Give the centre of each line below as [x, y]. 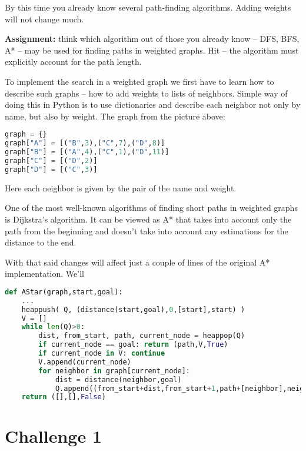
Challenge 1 [54, 436]
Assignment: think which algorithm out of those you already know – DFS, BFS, [152, 39]
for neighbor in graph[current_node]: [114, 371]
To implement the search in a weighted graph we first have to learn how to [139, 81]
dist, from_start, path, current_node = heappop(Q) [142, 336]
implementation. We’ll [44, 273]
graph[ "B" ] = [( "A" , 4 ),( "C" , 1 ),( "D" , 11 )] [87, 152]
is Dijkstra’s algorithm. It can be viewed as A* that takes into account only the [148, 219]
